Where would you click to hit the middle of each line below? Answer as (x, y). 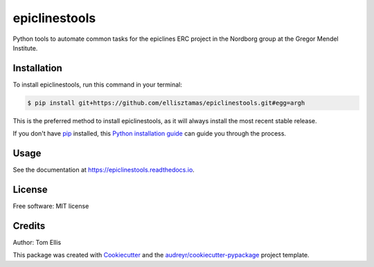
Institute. (25, 48)
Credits (29, 226)
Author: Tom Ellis (37, 242)
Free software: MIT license (51, 206)
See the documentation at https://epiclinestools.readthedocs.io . (104, 170)
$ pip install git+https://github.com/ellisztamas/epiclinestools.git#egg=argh (166, 103)
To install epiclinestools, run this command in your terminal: (98, 84)
